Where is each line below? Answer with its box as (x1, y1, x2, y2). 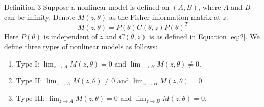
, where (198, 2, 221, 12)
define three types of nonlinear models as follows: (4, 41, 158, 52)
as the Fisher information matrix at (109, 11, 221, 22)
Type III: (16, 93, 45, 103)
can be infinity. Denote (4, 11, 76, 22)
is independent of (43, 31, 98, 41)
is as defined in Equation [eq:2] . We (149, 31, 260, 41)
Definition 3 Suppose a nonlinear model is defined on (4, 2, 170, 12)
